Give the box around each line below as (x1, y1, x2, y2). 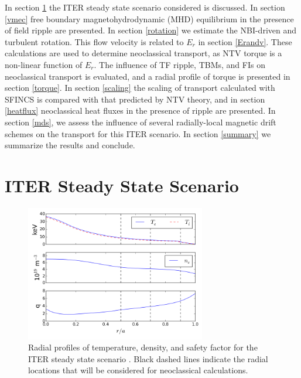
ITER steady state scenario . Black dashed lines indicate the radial (28, 352, 268, 365)
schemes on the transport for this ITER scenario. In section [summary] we (5, 127, 271, 139)
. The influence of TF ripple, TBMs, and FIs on (94, 58, 265, 70)
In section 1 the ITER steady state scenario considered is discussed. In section (5, 1, 285, 13)
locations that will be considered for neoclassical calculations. (28, 364, 248, 376)
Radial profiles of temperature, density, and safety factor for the (28, 341, 258, 353)
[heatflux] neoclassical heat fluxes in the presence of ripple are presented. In (5, 104, 276, 117)
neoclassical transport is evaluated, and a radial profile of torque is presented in (5, 70, 290, 82)
